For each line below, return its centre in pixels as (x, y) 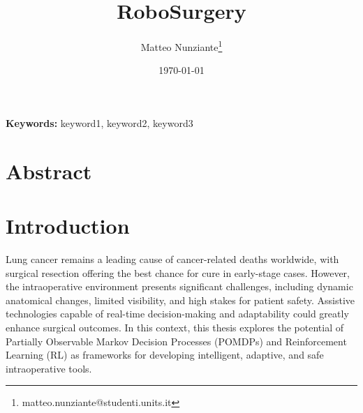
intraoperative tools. (49, 368)
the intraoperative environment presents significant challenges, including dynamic (179, 286)
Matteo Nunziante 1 (181, 46)
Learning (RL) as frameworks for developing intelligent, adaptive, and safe (165, 355)
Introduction (68, 226)
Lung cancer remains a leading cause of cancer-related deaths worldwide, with (172, 259)
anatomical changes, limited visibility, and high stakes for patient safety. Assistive (180, 300)
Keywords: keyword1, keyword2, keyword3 (99, 122)
